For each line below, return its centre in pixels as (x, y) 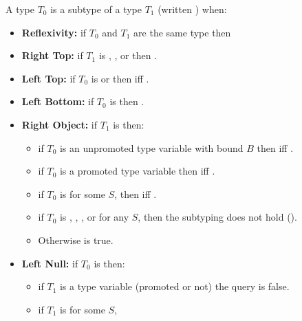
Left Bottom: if (58, 101)
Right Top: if (52, 55)
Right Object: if (60, 124)
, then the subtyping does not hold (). (217, 217)
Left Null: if (50, 263)
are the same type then (182, 32)
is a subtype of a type (96, 9)
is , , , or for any (94, 217)
